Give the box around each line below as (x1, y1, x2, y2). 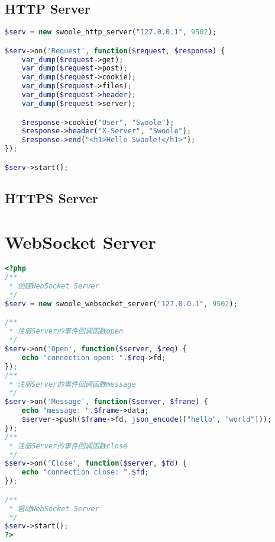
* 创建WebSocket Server (9, 282, 99, 291)
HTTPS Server (5, 188, 99, 207)
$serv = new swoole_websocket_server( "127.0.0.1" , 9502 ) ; (5, 299, 238, 308)
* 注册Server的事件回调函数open (9, 327, 124, 336)
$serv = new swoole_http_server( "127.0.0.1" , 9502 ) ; (5, 28, 217, 37)
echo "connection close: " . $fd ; (21, 468, 149, 477)
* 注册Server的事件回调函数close (9, 441, 128, 450)
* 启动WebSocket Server (9, 504, 99, 513)
